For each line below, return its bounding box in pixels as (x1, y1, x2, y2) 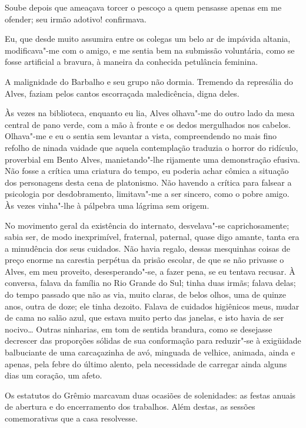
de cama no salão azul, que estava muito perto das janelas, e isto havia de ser (5, 311, 284, 324)
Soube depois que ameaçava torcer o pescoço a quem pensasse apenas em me (5, 1, 282, 13)
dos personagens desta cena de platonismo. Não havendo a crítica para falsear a (5, 176, 292, 188)
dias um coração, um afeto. (5, 369, 102, 381)
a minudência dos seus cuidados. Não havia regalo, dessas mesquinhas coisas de (5, 242, 290, 254)
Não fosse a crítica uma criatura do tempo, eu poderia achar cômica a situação (5, 164, 289, 177)
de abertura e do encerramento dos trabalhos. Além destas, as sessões (5, 400, 255, 413)
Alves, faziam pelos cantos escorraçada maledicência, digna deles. (5, 87, 240, 99)
